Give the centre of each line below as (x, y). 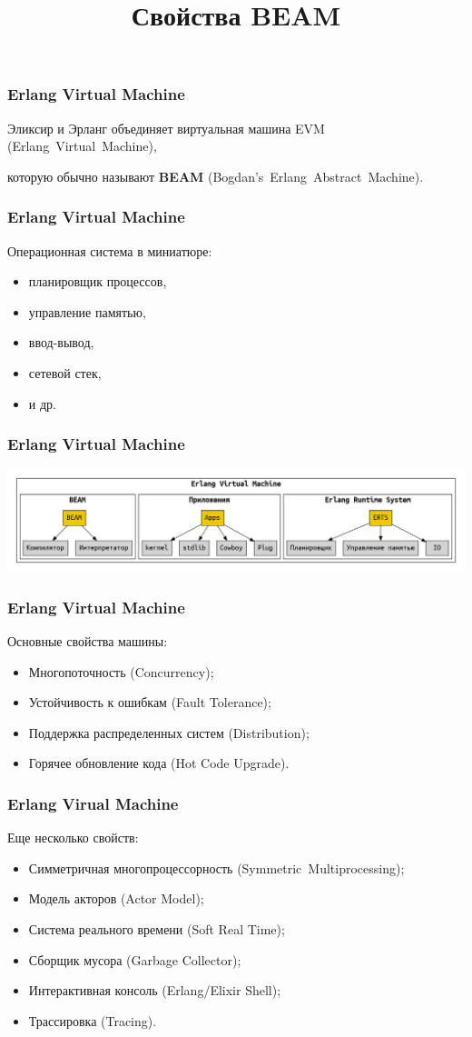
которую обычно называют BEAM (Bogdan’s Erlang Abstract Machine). (216, 176)
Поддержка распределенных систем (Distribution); (169, 732)
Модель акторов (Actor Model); (116, 898)
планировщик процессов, (98, 281)
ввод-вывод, (61, 342)
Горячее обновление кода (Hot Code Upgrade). (159, 763)
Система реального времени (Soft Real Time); (157, 928)
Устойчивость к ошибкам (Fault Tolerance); (150, 702)
